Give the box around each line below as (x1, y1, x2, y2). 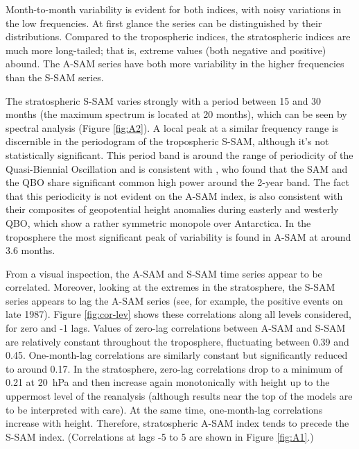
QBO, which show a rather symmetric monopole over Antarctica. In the (6, 215, 311, 230)
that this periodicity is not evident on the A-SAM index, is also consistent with (6, 188, 343, 203)
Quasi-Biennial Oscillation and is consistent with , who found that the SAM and (6, 161, 348, 176)
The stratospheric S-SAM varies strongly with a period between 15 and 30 (6, 93, 322, 108)
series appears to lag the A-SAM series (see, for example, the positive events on (6, 293, 343, 307)
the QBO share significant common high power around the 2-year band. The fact (6, 175, 349, 189)
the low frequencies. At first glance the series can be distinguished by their (6, 15, 322, 30)
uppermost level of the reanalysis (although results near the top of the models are (6, 389, 353, 403)
